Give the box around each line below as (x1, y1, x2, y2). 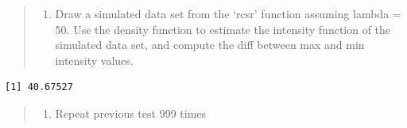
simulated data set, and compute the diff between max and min (55, 36, 365, 53)
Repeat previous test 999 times (55, 104, 207, 121)
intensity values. (55, 51, 134, 68)
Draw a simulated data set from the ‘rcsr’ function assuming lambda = (55, 6, 401, 21)
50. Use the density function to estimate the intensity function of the (55, 21, 391, 37)
